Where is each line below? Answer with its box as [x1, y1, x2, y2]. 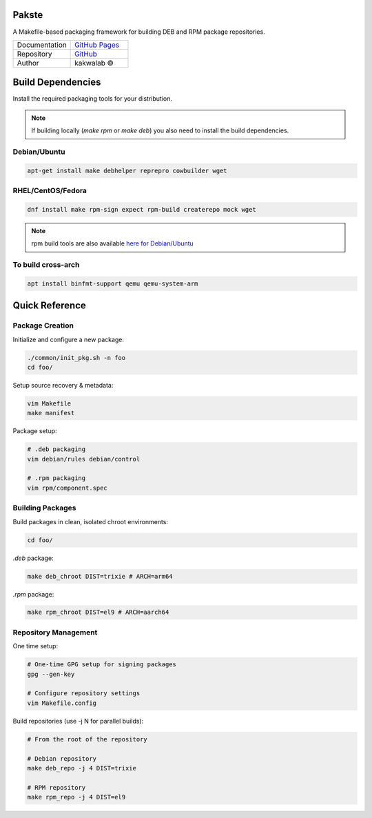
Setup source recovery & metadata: [12, 381, 114, 389]
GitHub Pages [74, 40, 120, 50]
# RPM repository [27, 784, 86, 791]
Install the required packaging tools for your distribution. [12, 94, 172, 103]
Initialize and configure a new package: [12, 335, 124, 343]
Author [17, 58, 39, 68]
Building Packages [12, 503, 76, 513]
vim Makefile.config [27, 699, 96, 707]
